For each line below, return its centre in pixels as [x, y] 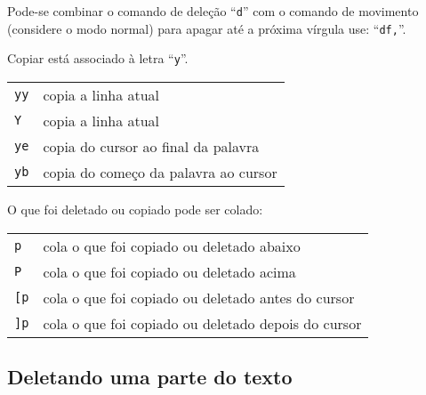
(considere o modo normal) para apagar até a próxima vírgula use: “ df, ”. [207, 28]
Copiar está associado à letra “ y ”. [98, 58]
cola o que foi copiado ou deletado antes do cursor [199, 297]
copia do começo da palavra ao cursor [160, 172]
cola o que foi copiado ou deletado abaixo [172, 246]
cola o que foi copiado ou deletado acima [169, 271]
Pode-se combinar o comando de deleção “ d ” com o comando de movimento [213, 11]
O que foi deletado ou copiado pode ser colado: [135, 209]
